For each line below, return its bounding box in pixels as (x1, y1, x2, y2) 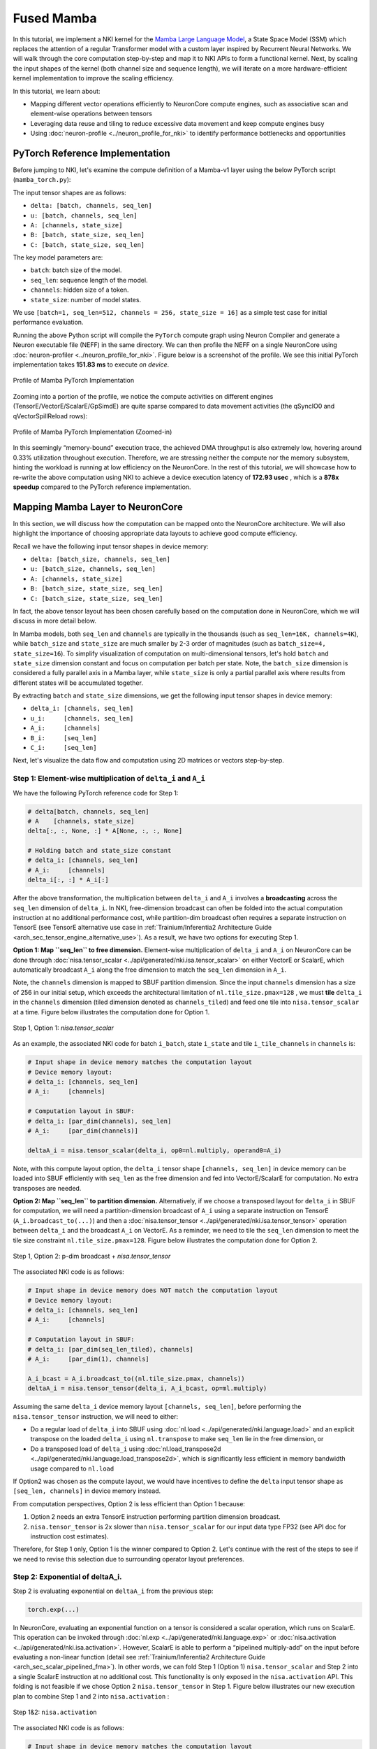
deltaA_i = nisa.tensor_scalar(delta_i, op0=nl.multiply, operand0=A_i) (27, 1146, 282, 1154)
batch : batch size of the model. (30, 266, 122, 274)
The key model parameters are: (13, 253, 103, 262)
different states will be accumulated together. (13, 679, 143, 687)
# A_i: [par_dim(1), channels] (27, 1355, 149, 1364)
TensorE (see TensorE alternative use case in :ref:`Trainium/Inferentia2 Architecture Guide (13, 923, 272, 932)
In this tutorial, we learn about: (13, 87, 101, 95)
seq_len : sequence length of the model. (30, 276, 148, 284)
